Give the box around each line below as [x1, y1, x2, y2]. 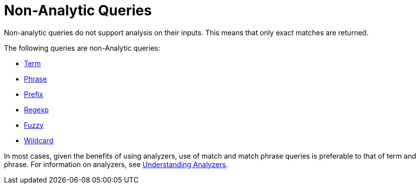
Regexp [24, 105, 49, 114]
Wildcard [24, 136, 53, 145]
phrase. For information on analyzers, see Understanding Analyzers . [4, 160, 228, 169]
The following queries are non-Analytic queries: [4, 43, 160, 52]
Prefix [24, 90, 43, 98]
